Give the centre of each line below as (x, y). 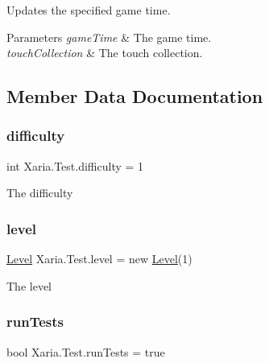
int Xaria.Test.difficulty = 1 (75, 165)
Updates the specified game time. (89, 10)
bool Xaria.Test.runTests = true (86, 351)
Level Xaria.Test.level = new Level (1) (99, 259)
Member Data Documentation (135, 96)
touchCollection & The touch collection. (105, 53)
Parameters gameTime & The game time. (109, 37)
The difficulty (40, 193)
